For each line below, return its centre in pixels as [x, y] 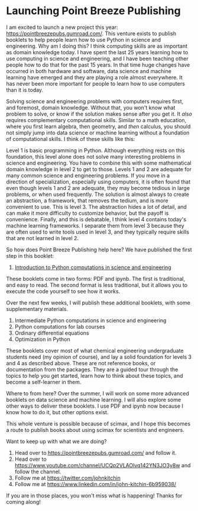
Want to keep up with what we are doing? [56, 441]
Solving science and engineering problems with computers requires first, [95, 101]
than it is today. [25, 90]
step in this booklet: [30, 255]
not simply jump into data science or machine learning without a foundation [98, 132]
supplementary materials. [37, 309]
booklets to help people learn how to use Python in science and [84, 40]
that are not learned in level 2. [42, 238]
